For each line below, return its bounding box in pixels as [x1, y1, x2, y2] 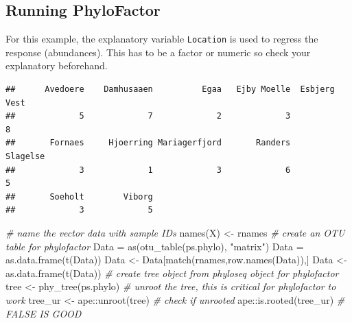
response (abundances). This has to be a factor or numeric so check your [5, 45, 311, 59]
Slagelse [5, 152, 45, 162]
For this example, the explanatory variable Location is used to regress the [5, 32, 318, 46]
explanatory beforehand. [5, 58, 108, 73]
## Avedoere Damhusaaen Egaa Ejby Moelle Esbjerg [5, 84, 335, 95]
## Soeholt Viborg [5, 191, 153, 202]
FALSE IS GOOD [5, 306, 82, 320]
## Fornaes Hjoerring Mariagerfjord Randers [5, 138, 291, 148]
